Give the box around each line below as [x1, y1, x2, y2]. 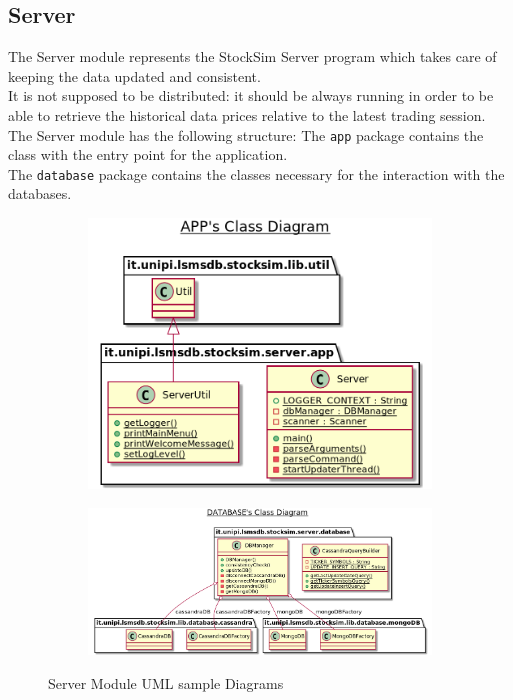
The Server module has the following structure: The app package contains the [8, 124, 484, 145]
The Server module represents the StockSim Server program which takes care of [8, 46, 497, 67]
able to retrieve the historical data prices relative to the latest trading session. [8, 104, 486, 125]
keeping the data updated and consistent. [8, 65, 261, 86]
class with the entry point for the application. [8, 144, 288, 165]
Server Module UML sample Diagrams [48, 672, 284, 693]
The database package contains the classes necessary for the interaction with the [8, 163, 505, 184]
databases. [8, 183, 72, 204]
